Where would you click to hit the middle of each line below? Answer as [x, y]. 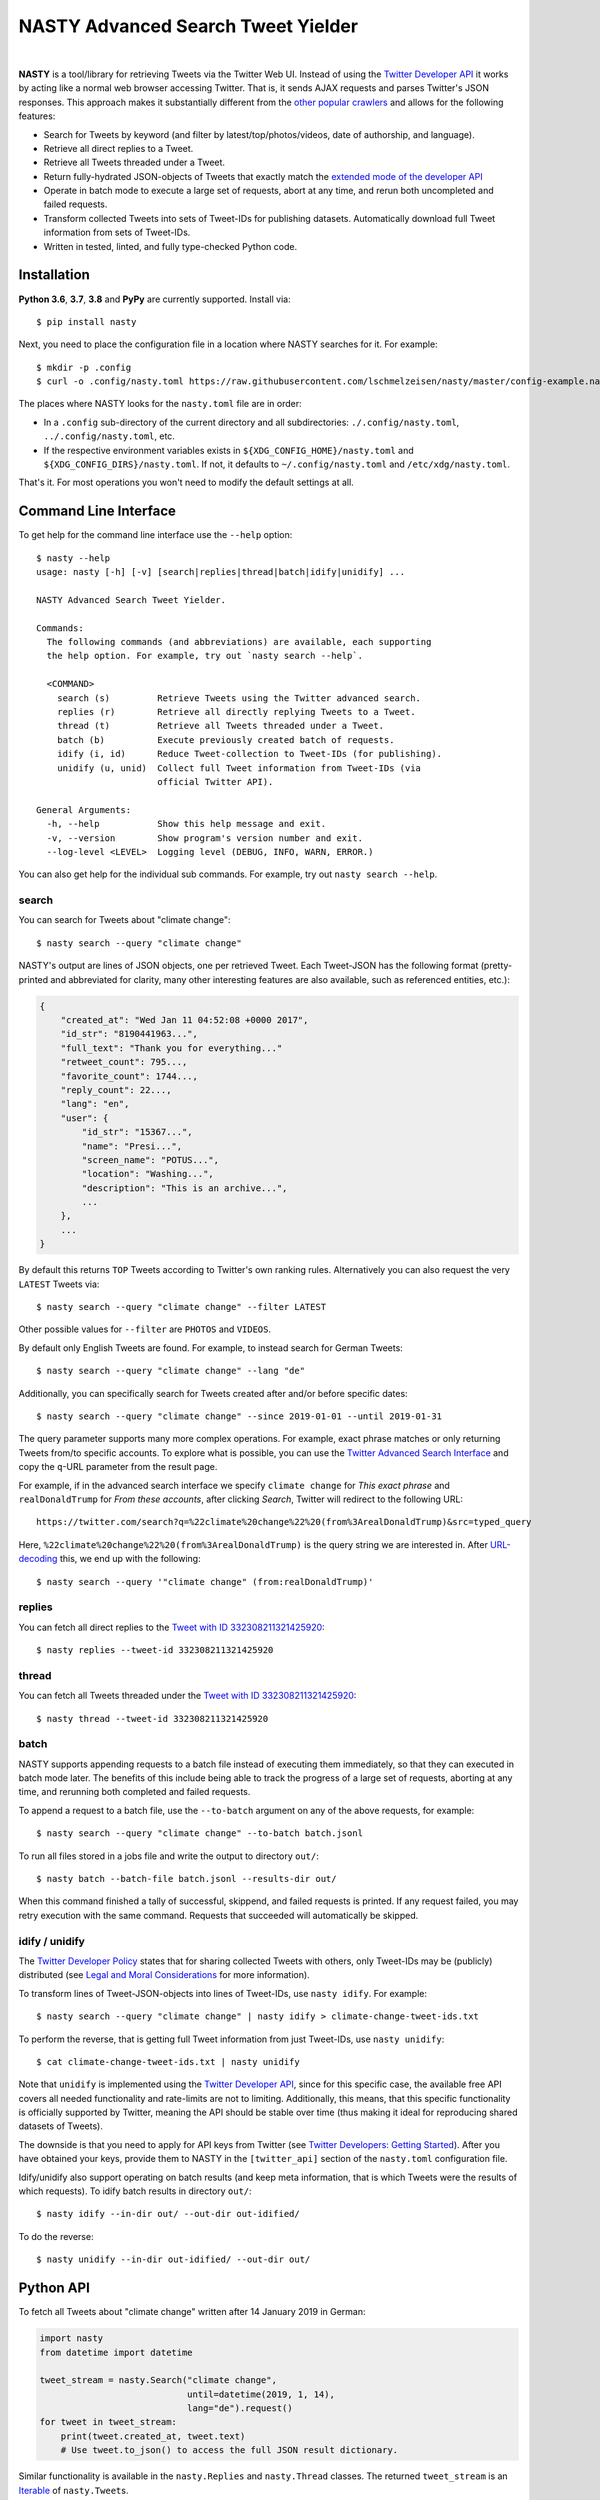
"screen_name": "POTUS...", [150, 1159]
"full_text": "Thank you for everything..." [171, 1048]
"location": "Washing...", [147, 1174]
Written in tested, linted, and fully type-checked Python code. [170, 246]
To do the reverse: [56, 2236]
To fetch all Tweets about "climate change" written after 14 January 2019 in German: [192, 2312]
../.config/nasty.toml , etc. [109, 436]
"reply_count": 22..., [116, 1089]
